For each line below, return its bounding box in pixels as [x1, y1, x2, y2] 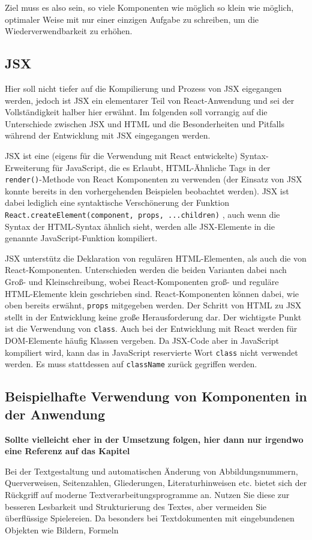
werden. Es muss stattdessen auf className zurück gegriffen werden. [5, 358, 257, 370]
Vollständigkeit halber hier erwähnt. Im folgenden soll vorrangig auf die [5, 106, 268, 118]
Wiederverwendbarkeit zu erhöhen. [5, 25, 133, 37]
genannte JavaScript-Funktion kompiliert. [5, 232, 158, 244]
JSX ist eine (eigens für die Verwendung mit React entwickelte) [5, 149, 238, 161]
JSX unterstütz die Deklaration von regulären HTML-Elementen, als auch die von [5, 251, 307, 264]
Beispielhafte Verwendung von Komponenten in [5, 387, 307, 406]
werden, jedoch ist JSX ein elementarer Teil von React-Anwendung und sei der [5, 94, 295, 106]
